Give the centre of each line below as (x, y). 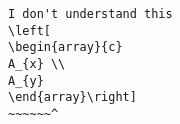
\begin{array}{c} (65, 47)
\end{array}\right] (72, 97)
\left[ (29, 30)
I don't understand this (90, 14)
